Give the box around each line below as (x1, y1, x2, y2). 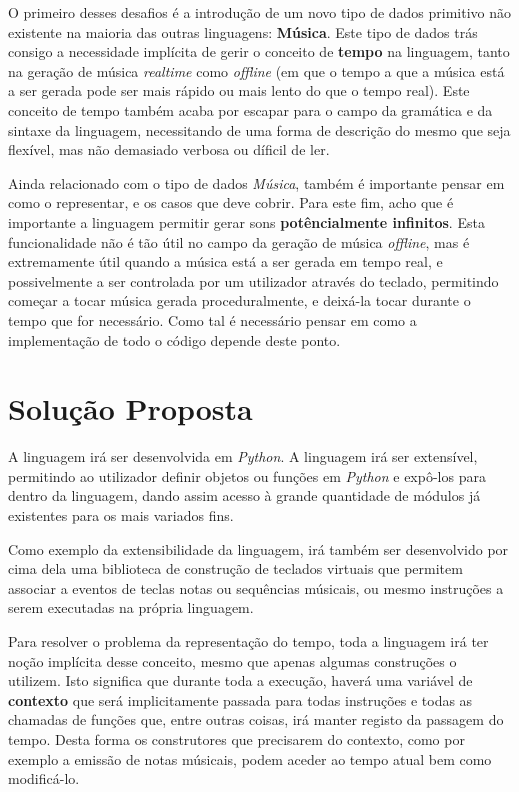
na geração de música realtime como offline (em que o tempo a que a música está (8, 60, 505, 81)
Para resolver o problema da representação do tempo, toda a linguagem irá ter (8, 630, 489, 651)
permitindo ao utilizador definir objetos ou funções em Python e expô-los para (8, 465, 486, 486)
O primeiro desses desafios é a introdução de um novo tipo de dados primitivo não (8, 2, 512, 22)
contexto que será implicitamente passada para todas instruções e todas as (8, 689, 473, 710)
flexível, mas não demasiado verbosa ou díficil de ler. (8, 139, 330, 160)
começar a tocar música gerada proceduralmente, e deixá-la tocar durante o (8, 290, 471, 311)
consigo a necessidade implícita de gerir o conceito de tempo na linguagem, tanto (8, 41, 510, 62)
